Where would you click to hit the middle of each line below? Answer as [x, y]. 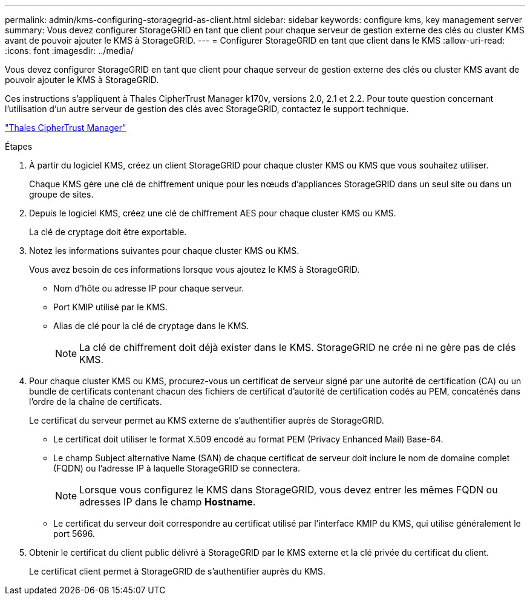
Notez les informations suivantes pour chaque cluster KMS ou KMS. [164, 251]
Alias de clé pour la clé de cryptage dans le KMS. [151, 326]
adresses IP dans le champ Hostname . [168, 502]
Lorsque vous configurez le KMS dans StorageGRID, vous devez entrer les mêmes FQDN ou [289, 490]
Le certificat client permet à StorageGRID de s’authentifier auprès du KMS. [177, 571]
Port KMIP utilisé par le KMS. [110, 307]
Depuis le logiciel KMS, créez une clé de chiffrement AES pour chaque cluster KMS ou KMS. [213, 213]
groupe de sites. [61, 194]
